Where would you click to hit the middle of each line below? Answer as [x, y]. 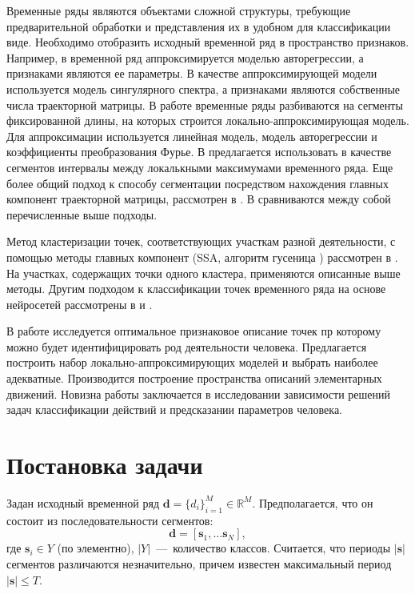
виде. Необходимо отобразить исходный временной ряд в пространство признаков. [208, 42]
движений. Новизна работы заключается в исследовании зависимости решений [198, 393]
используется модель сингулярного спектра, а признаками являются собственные [204, 88]
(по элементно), [96, 548]
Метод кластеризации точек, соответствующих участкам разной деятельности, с [201, 241]
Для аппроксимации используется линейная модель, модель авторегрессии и [192, 136]
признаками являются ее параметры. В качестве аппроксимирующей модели [192, 73]
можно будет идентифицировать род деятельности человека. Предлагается [187, 346]
